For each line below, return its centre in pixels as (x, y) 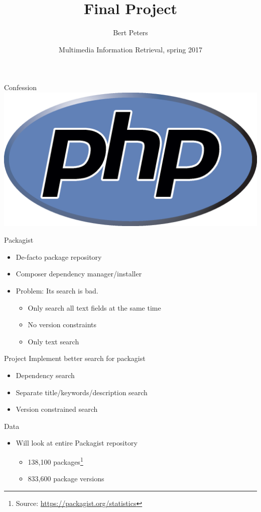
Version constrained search (57, 409)
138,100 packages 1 (55, 461)
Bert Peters (130, 32)
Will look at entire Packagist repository (77, 443)
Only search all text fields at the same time (94, 307)
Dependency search (45, 375)
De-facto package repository (59, 257)
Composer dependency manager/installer (79, 274)
